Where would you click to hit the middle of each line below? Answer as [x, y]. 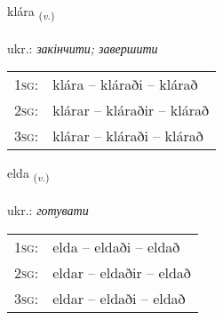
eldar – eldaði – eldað [119, 298]
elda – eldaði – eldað [116, 246]
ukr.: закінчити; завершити [83, 48]
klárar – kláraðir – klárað [131, 110]
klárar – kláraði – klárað [128, 136]
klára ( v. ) [31, 12]
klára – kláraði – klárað [125, 84]
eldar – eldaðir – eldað [122, 272]
